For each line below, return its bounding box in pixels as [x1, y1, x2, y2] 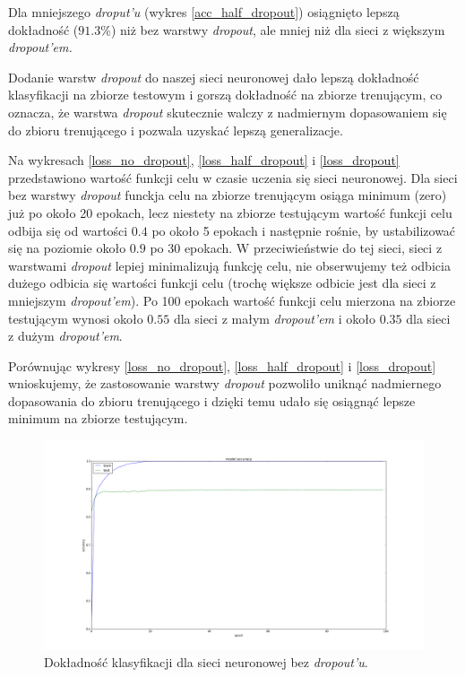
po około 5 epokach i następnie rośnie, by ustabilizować [151, 221, 456, 239]
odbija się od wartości [8, 221, 128, 239]
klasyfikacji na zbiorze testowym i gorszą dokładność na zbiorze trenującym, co [8, 85, 443, 104]
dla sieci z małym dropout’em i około [173, 308, 375, 327]
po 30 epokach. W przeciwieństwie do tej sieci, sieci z [150, 239, 443, 257]
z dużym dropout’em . [8, 326, 123, 345]
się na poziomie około [8, 239, 126, 257]
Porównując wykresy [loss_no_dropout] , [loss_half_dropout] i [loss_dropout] [8, 356, 436, 375]
